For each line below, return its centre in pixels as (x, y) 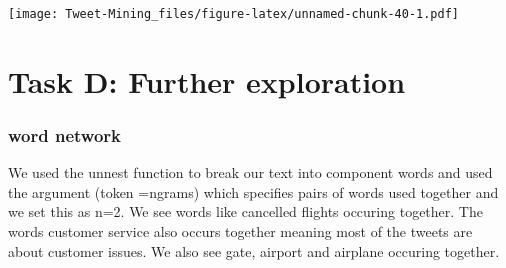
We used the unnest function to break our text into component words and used (250, 172)
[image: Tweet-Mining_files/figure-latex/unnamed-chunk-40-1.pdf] (234, 14)
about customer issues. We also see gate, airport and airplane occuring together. (254, 250)
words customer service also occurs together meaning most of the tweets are (240, 231)
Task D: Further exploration (207, 80)
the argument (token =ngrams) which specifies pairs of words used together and (253, 191)
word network (64, 134)
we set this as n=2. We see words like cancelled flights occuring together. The (245, 211)
